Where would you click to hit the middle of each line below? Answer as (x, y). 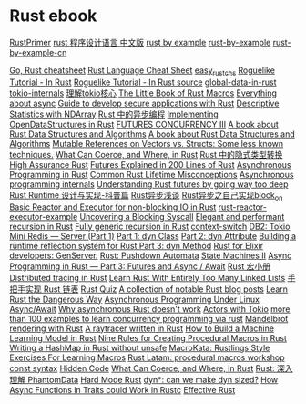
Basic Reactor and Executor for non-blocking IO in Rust (113, 207)
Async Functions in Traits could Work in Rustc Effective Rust (122, 389)
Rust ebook (53, 16)
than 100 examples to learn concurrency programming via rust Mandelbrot (149, 318)
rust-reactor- (242, 207)
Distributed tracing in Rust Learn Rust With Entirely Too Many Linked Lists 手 (153, 277)
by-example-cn (38, 52)
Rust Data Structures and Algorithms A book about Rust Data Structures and (153, 134)
